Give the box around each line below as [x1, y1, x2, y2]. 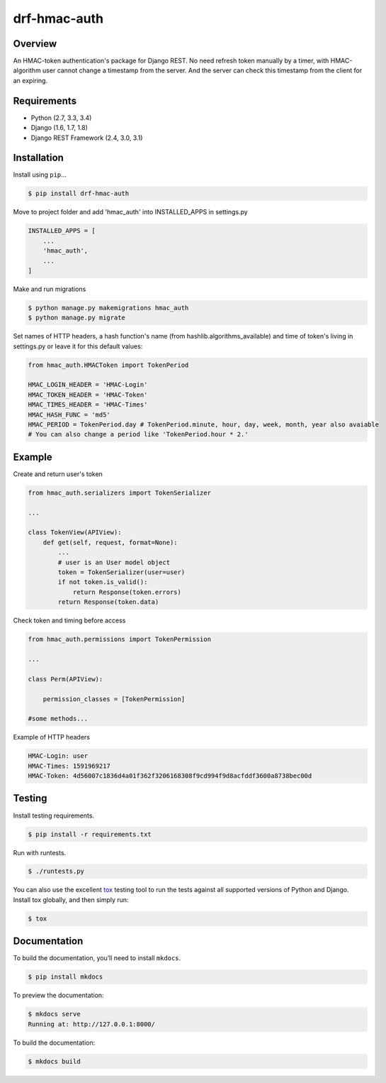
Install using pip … [13, 170, 67, 179]
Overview [13, 38, 57, 50]
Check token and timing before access [13, 616, 126, 625]
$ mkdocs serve [28, 1010, 81, 1018]
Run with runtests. [13, 848, 67, 857]
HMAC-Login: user [28, 752, 89, 760]
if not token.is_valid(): [57, 578, 148, 586]
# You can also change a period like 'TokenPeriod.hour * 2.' [28, 430, 249, 439]
